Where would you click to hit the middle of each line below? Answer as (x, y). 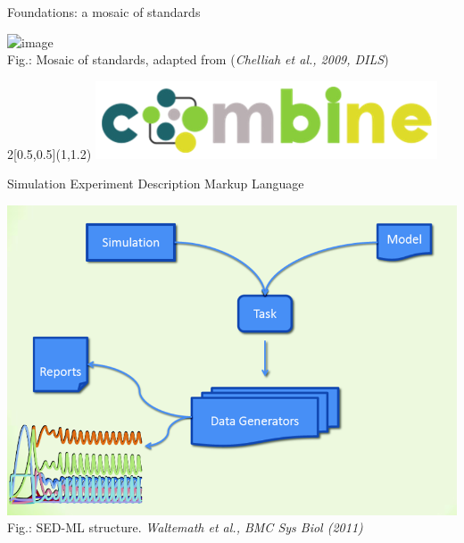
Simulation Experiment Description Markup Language (156, 184)
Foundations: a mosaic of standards (104, 12)
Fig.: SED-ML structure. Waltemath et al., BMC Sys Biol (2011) (185, 527)
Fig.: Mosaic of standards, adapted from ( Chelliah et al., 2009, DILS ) (198, 59)
